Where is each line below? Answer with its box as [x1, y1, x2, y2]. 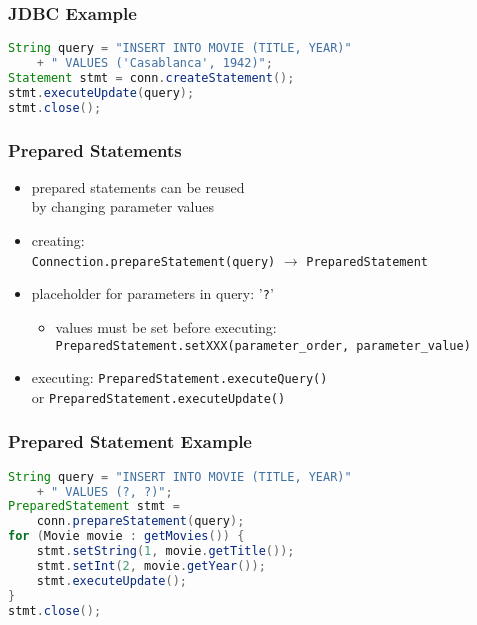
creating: [31, 230, 85, 250]
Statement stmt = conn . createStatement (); [8, 70, 295, 85]
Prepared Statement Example [8, 429, 252, 454]
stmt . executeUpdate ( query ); [8, 85, 195, 100]
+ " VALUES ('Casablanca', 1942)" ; [36, 56, 273, 71]
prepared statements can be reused [31, 176, 245, 197]
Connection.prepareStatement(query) [31, 254, 276, 269]
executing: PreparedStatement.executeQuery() [31, 367, 328, 388]
